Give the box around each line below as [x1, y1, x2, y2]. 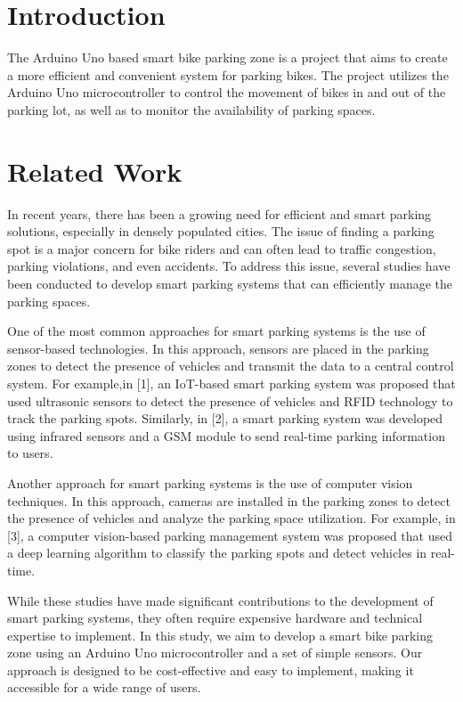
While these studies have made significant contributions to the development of [7, 591, 434, 609]
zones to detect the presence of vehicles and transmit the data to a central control [7, 356, 454, 375]
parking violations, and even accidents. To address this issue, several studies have [7, 257, 451, 275]
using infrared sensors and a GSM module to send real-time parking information [7, 426, 445, 445]
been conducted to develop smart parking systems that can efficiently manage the [7, 274, 453, 292]
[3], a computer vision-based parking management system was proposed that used [7, 526, 452, 544]
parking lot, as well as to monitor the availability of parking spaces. [7, 100, 376, 118]
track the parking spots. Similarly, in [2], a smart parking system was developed [7, 409, 443, 428]
